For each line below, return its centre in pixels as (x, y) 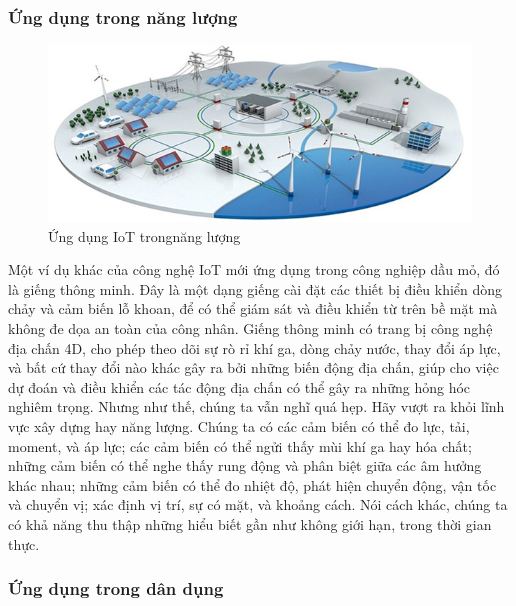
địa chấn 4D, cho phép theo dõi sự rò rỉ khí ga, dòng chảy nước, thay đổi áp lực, (254, 347)
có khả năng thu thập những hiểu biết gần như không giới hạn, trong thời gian (250, 523)
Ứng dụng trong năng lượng (123, 16)
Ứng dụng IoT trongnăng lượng (144, 235)
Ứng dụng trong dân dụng (116, 588)
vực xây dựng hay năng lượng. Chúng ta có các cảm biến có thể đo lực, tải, (239, 425)
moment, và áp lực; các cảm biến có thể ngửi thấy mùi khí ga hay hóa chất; (240, 445)
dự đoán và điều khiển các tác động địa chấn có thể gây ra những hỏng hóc (239, 386)
